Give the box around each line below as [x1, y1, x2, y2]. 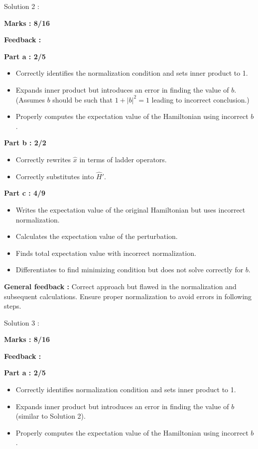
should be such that [52, 94, 113, 105]
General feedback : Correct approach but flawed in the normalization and [4, 281, 237, 291]
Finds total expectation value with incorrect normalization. [15, 247, 196, 258]
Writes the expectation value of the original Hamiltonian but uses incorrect [15, 204, 246, 215]
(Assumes [15, 94, 45, 105]
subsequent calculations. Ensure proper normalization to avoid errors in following [4, 291, 252, 301]
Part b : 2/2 [4, 137, 46, 148]
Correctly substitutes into [15, 171, 94, 181]
